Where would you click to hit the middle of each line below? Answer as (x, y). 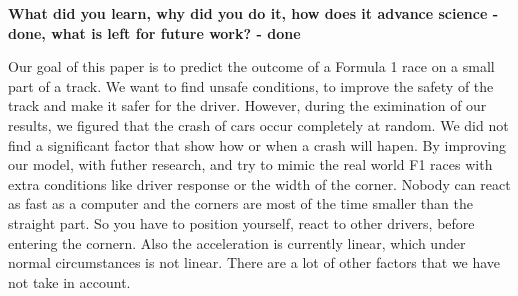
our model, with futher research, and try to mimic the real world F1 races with (250, 164)
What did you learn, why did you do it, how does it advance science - (253, 13)
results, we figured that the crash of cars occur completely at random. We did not (258, 124)
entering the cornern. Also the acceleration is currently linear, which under (237, 242)
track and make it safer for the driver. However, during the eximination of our (247, 105)
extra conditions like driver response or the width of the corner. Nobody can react (259, 183)
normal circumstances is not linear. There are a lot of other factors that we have (254, 262)
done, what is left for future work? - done (154, 32)
